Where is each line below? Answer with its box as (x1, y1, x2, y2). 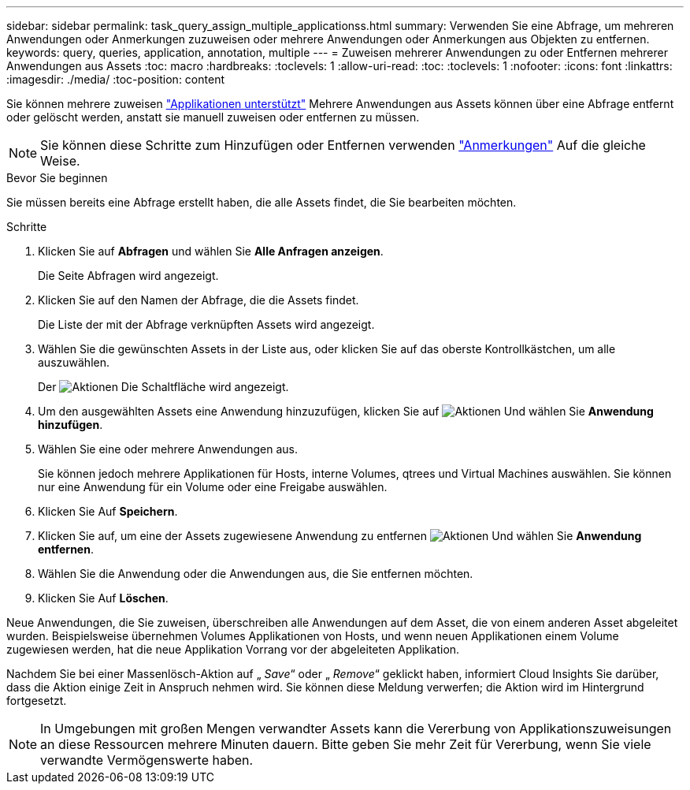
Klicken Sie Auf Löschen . (38, 591, 169, 605)
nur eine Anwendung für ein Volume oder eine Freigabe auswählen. (38, 480, 388, 494)
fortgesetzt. (6, 694, 67, 707)
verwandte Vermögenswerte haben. (40, 752, 254, 768)
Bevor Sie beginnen (6, 171, 108, 184)
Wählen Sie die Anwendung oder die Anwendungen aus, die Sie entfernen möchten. (38, 567, 473, 580)
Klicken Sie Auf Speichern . (38, 505, 178, 518)
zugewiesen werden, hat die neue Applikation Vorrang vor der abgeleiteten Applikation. (6, 643, 460, 656)
